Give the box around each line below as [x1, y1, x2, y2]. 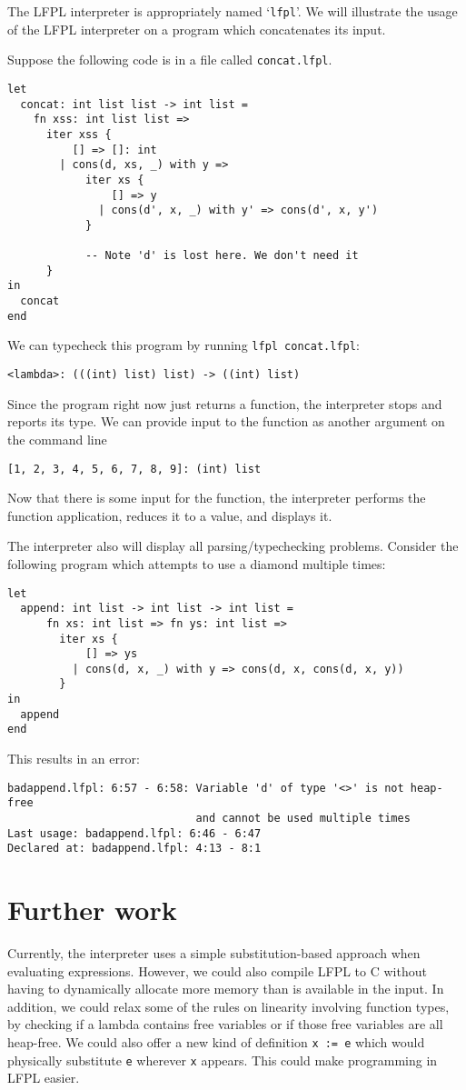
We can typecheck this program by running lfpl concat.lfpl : [7, 335, 360, 355]
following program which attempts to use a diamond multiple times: [7, 554, 386, 573]
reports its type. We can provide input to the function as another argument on [7, 412, 445, 431]
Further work [7, 891, 177, 928]
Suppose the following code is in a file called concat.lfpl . [7, 50, 332, 69]
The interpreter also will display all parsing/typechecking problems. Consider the [7, 536, 459, 555]
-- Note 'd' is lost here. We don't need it [84, 249, 359, 263]
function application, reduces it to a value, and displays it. [7, 505, 332, 525]
